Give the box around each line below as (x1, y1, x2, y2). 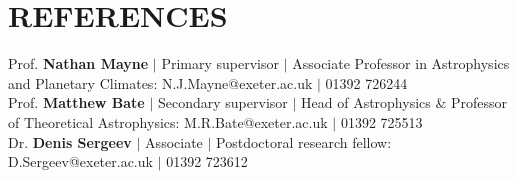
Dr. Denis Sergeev (8, 131, 132, 152)
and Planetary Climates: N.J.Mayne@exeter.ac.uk (8, 72, 313, 93)
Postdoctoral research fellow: (216, 131, 392, 152)
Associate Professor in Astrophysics (292, 53, 510, 74)
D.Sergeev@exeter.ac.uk (8, 151, 153, 172)
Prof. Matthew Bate (8, 92, 145, 113)
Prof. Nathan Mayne (8, 53, 149, 74)
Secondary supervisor (157, 92, 288, 113)
